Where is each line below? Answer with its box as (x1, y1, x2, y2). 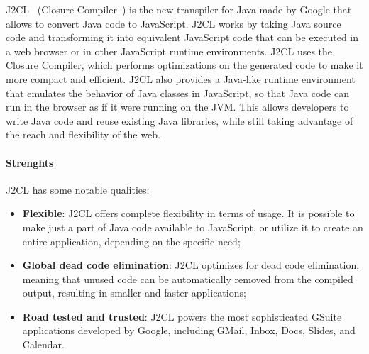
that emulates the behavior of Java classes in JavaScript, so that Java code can (6, 85, 349, 100)
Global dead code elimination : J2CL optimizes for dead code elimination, (22, 258, 360, 272)
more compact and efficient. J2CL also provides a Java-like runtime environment (6, 71, 356, 86)
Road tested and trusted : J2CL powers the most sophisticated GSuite (22, 309, 342, 323)
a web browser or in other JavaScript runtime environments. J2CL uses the (6, 43, 333, 58)
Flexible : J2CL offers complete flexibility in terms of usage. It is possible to (22, 206, 355, 221)
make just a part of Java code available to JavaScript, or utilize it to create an (22, 219, 363, 234)
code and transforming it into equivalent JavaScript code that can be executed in (6, 30, 359, 45)
